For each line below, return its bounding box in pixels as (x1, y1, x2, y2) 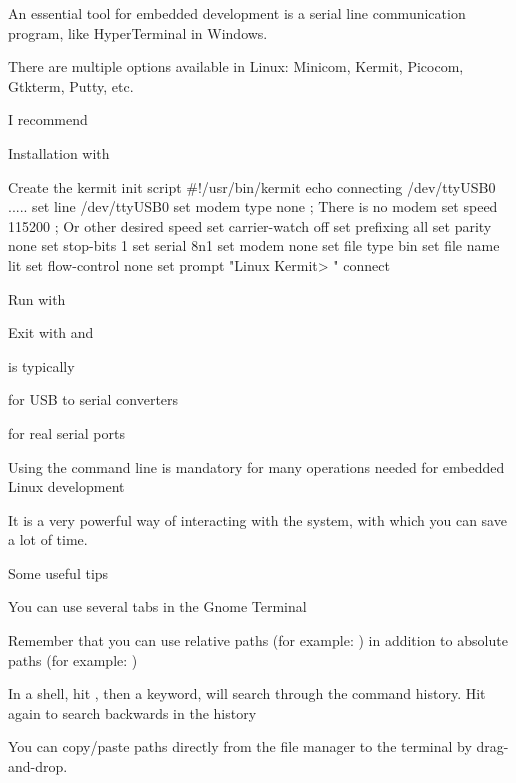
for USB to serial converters (8, 389, 179, 410)
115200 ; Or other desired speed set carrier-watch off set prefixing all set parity (8, 215, 492, 236)
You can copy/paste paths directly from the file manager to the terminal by (8, 736, 472, 757)
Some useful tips (8, 562, 109, 583)
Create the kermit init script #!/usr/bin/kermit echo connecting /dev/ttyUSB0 (8, 176, 496, 197)
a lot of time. (8, 529, 88, 550)
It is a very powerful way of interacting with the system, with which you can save (8, 509, 507, 530)
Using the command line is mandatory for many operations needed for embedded (8, 456, 505, 477)
